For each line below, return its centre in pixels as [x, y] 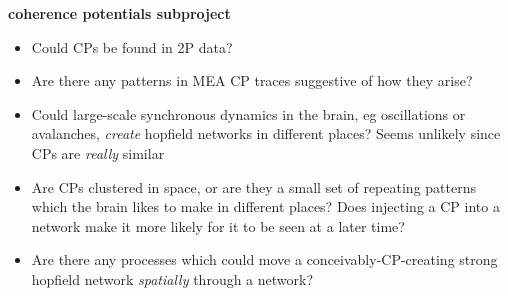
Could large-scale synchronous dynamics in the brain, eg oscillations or [248, 113]
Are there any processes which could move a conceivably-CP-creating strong [264, 259]
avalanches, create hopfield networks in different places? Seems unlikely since [266, 133]
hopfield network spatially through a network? [172, 278]
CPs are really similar [98, 152]
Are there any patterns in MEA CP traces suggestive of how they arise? [252, 80]
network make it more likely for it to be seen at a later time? [218, 225]
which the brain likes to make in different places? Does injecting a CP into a [265, 206]
